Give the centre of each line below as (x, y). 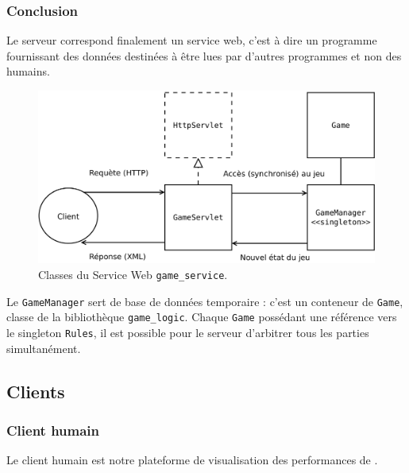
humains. (28, 71)
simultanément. (44, 348)
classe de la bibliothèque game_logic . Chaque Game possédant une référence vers (202, 317)
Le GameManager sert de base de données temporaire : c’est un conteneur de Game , (205, 301)
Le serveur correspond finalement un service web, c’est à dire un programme (192, 40)
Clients (36, 391)
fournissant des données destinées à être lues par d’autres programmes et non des (204, 55)
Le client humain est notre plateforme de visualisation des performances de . (192, 460)
